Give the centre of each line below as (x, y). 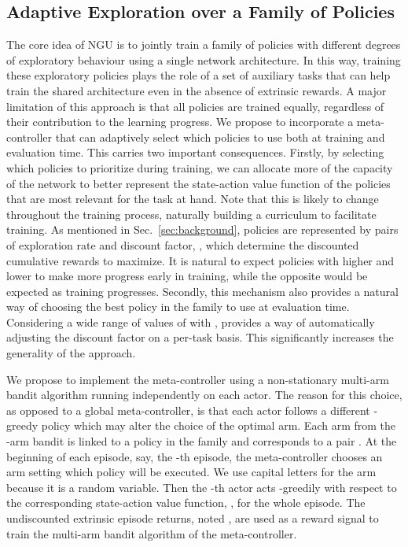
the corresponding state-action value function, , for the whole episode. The (186, 503)
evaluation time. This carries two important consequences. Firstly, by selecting (195, 152)
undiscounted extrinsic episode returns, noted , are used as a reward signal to (193, 518)
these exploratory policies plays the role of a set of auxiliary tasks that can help (198, 75)
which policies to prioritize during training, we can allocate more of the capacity (200, 167)
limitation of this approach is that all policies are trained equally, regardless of (195, 106)
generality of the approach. (71, 353)
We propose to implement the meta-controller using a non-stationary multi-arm (198, 379)
